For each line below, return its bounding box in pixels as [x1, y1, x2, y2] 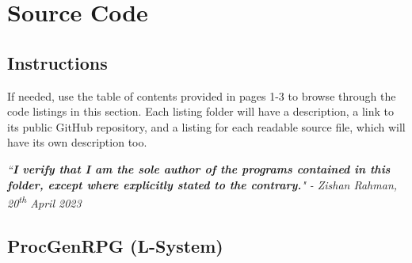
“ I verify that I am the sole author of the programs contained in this [7, 160, 391, 177]
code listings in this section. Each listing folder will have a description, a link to [7, 103, 395, 120]
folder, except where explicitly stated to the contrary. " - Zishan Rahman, [7, 176, 398, 192]
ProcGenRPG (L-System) [7, 233, 223, 257]
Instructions [7, 50, 108, 74]
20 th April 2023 [7, 192, 82, 211]
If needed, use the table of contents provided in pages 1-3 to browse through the [7, 87, 396, 104]
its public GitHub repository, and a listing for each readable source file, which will [7, 118, 406, 135]
